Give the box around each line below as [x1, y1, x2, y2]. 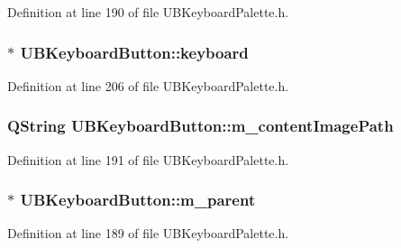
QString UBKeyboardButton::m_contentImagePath [7, 115, 394, 137]
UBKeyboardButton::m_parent [20, 188, 256, 211]
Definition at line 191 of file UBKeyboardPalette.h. [7, 150, 289, 169]
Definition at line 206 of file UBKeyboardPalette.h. [7, 76, 289, 95]
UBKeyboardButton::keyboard [20, 41, 249, 63]
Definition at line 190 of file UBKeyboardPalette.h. [7, 3, 289, 21]
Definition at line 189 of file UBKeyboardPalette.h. [7, 224, 289, 243]
